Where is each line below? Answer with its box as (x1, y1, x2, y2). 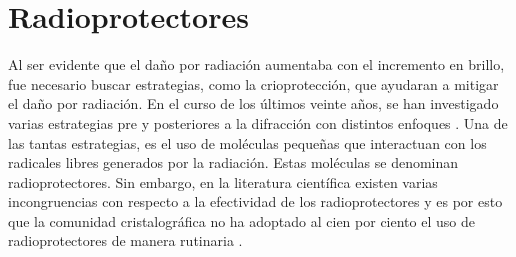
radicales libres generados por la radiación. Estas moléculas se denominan (8, 152, 459, 173)
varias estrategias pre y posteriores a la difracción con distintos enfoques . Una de (8, 112, 508, 133)
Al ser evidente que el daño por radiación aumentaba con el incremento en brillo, (8, 54, 505, 75)
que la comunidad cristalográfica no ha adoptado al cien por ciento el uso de (8, 210, 475, 231)
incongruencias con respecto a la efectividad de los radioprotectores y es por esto (8, 191, 503, 212)
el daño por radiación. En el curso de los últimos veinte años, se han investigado (8, 93, 499, 114)
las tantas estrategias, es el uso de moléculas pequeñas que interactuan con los (8, 132, 487, 153)
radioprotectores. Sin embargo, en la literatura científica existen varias (8, 171, 438, 192)
